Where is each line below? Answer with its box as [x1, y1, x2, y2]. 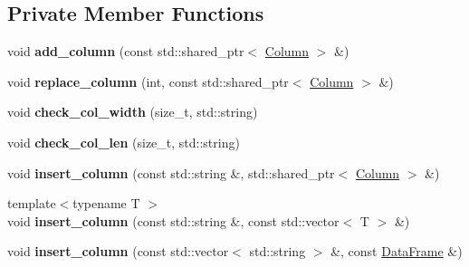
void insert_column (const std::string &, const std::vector [7, 211, 340, 230]
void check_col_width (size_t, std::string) [7, 102, 258, 121]
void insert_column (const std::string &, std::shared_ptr [7, 163, 335, 182]
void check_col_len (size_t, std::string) [7, 132, 240, 151]
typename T [72, 194, 140, 213]
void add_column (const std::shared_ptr [7, 42, 244, 61]
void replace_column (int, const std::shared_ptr [7, 72, 289, 91]
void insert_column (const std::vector [7, 242, 229, 261]
